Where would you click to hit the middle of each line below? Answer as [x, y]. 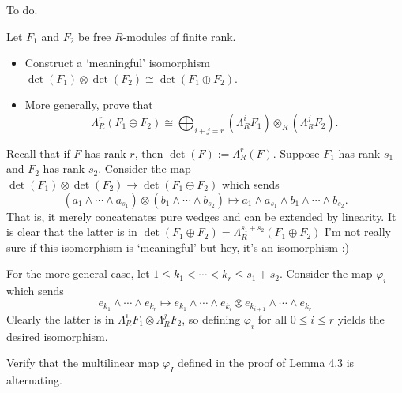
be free [95, 36]
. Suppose [296, 153]
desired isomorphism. [57, 336]
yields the [361, 318]
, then [149, 153]
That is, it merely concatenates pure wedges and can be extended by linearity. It [201, 216]
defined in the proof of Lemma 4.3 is [266, 363]
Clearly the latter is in [60, 318]
